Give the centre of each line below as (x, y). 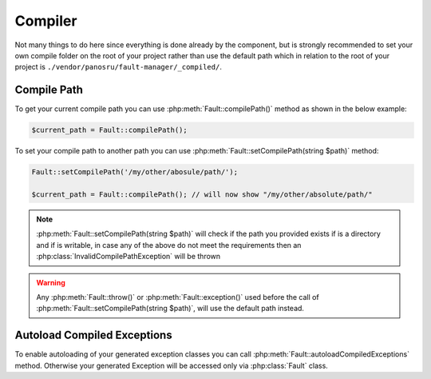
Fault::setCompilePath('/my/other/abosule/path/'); (135, 172)
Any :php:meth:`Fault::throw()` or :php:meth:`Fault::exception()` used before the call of (178, 297)
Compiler (46, 21)
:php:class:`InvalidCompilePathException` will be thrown (129, 257)
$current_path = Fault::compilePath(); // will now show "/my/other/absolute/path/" (202, 194)
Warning (51, 282)
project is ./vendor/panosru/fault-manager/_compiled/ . (119, 67)
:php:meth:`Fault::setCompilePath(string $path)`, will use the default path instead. (170, 309)
